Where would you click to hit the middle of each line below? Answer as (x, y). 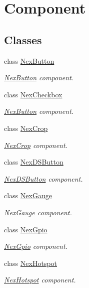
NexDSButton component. (43, 178)
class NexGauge (28, 195)
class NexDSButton (34, 162)
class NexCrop (26, 128)
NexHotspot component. (40, 280)
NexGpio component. (36, 246)
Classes (23, 39)
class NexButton (29, 60)
